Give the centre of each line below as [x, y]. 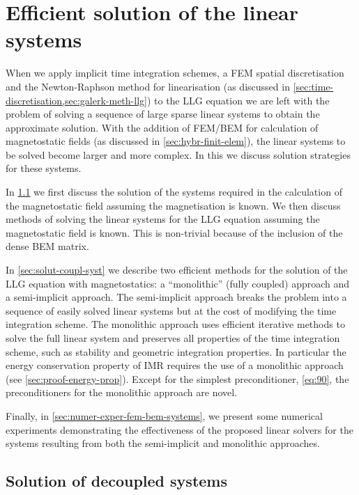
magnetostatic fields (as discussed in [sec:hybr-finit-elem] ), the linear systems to [176, 141]
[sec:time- [313, 86]
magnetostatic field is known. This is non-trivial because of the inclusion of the [174, 232]
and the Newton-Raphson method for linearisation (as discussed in [148, 86]
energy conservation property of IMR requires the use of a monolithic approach [175, 365]
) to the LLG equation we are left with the [238, 100]
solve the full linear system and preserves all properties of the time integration [173, 338]
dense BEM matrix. [47, 246]
